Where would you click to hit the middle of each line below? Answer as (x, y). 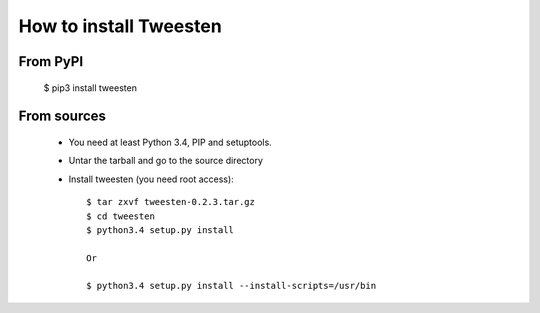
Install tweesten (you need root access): (151, 179)
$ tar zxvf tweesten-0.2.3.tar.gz (170, 202)
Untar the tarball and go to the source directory (166, 161)
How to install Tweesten (120, 26)
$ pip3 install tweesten (90, 87)
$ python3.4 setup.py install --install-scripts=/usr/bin (231, 286)
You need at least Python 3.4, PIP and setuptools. (170, 142)
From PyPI (51, 61)
